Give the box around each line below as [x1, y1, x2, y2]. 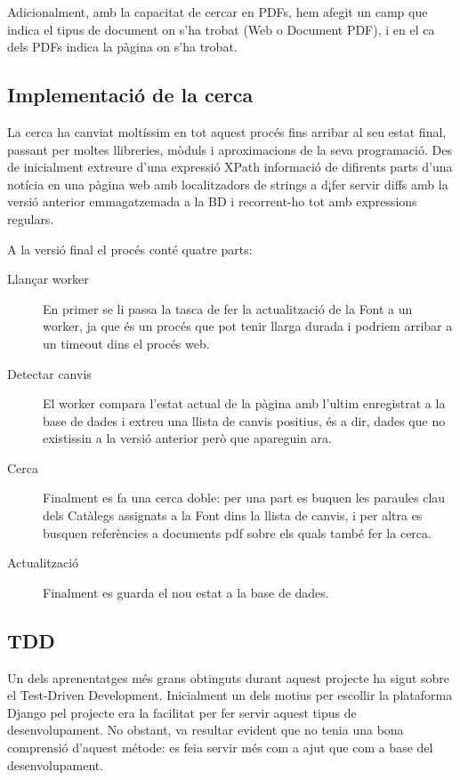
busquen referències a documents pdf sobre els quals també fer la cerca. [43, 523, 432, 542]
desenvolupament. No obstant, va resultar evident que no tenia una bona [7, 720, 404, 739]
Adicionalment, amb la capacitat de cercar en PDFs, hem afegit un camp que [7, 3, 428, 20]
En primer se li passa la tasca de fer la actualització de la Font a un [43, 299, 413, 318]
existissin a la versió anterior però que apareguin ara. [43, 429, 332, 447]
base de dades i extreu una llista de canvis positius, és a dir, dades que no [43, 411, 446, 430]
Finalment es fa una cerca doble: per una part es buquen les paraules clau [43, 488, 446, 507]
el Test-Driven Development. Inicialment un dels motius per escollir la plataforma [7, 686, 453, 704]
